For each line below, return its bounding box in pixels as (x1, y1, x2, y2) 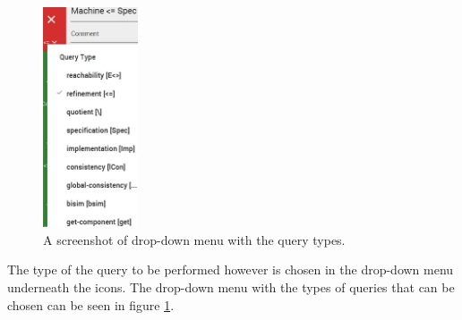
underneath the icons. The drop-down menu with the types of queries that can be (7, 277, 455, 296)
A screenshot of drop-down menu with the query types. (43, 230, 346, 248)
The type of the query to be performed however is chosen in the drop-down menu (7, 260, 454, 279)
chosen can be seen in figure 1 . (7, 295, 175, 314)
